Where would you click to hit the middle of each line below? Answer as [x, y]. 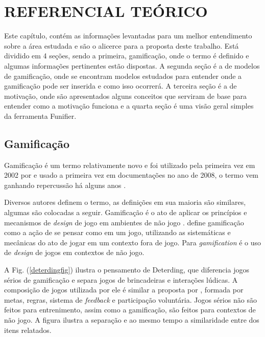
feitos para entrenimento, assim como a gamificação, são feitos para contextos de [130, 310]
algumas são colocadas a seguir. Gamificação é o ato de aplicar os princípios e [126, 212]
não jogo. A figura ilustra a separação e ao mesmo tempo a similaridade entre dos [132, 319]
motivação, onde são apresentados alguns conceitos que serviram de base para [126, 96]
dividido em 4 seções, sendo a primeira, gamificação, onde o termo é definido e [127, 56]
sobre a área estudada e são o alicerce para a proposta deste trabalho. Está [122, 45]
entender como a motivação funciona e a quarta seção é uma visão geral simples [129, 106]
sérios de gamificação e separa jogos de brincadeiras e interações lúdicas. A [121, 279]
